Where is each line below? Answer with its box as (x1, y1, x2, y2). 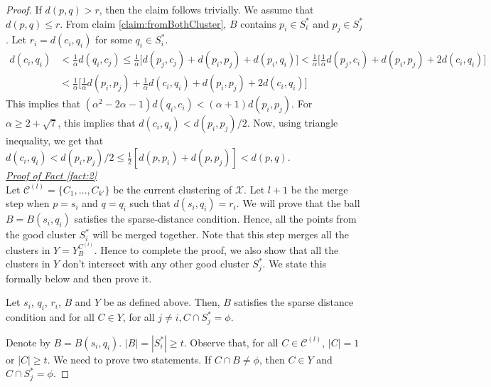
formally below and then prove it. (6, 270, 152, 285)
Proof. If (6, 2, 42, 16)
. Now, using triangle (247, 115, 338, 130)
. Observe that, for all (183, 334, 279, 349)
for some (95, 32, 132, 47)
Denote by (6, 334, 50, 349)
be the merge (291, 181, 348, 196)
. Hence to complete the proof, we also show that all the (94, 242, 339, 257)
